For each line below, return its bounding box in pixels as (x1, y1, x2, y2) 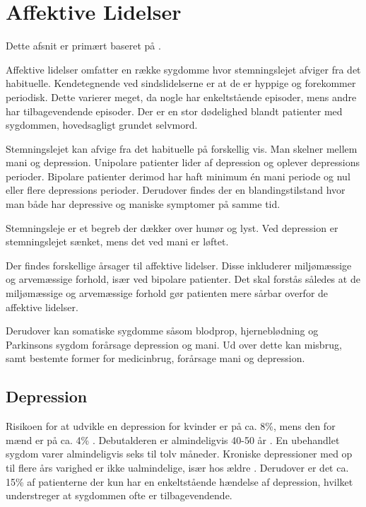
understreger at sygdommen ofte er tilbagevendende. (6, 488, 232, 503)
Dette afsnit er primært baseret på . (6, 38, 161, 53)
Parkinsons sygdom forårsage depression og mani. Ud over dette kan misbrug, (6, 337, 342, 351)
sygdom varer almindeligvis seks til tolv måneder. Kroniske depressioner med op (6, 446, 353, 461)
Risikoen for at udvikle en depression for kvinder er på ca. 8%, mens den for (6, 419, 336, 433)
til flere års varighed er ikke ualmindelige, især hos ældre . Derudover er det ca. (6, 460, 349, 474)
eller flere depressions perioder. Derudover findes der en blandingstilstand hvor (6, 182, 346, 197)
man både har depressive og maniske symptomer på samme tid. (6, 197, 281, 211)
